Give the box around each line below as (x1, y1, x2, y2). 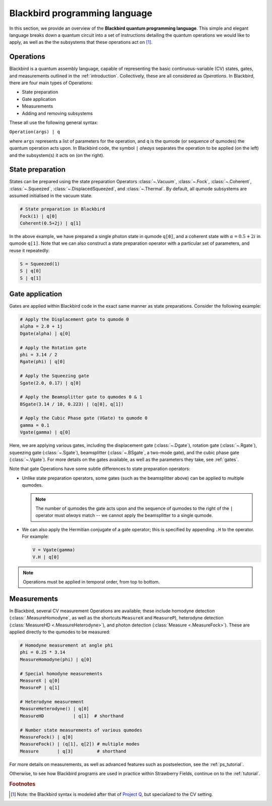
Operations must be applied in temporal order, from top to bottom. (23, 579, 160, 585)
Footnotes (9, 780, 36, 787)
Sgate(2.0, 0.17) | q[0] (20, 380, 82, 386)
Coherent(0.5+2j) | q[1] (20, 220, 82, 226)
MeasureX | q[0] (20, 677, 60, 683)
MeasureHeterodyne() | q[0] (20, 706, 89, 712)
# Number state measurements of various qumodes (20, 727, 143, 733)
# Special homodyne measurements (20, 671, 103, 676)
